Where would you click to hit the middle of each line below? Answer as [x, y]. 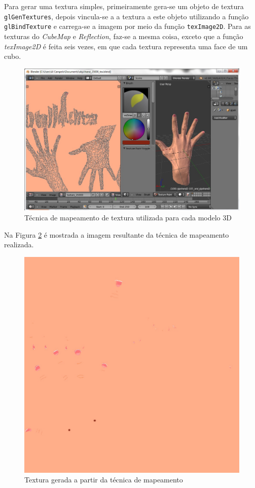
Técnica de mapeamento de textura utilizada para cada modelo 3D [128, 217]
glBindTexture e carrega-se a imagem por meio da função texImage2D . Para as [128, 26]
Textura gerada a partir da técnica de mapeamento [104, 480]
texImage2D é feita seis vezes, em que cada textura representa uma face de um [126, 46]
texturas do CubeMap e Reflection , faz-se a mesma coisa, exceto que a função [124, 36]
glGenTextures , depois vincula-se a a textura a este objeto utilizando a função [126, 16]
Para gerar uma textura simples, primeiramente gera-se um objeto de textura [124, 6]
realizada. [19, 245]
